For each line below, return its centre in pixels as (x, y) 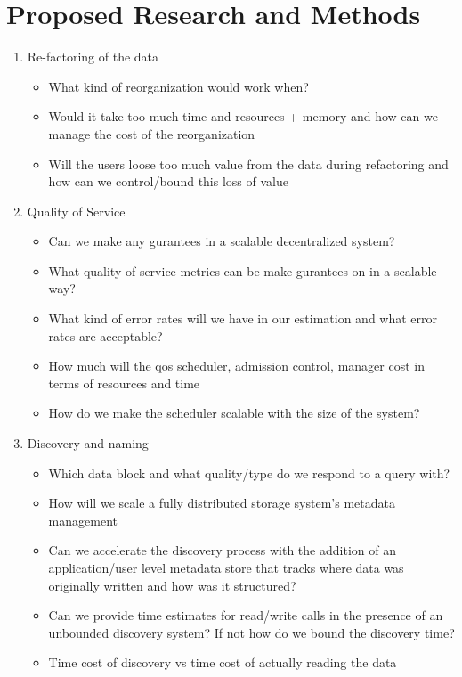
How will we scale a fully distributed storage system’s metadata (222, 503)
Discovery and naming (88, 443)
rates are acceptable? (105, 335)
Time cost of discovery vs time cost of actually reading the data (223, 662)
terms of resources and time (124, 383)
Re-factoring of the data (93, 57)
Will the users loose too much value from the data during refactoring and (248, 163)
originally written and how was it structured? (172, 585)
